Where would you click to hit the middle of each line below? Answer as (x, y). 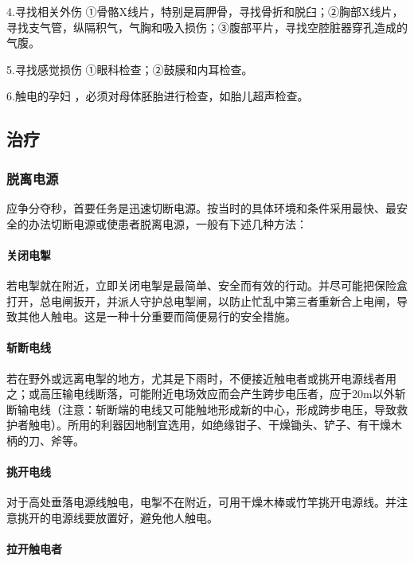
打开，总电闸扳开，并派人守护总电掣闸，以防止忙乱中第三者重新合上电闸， (201, 301)
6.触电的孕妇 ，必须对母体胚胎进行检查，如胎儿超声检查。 (158, 96)
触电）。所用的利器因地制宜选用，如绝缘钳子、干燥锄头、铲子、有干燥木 (215, 425)
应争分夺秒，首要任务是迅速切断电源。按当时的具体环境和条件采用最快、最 (201, 207)
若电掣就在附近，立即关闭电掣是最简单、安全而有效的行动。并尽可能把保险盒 (207, 285)
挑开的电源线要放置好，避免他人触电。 (117, 517)
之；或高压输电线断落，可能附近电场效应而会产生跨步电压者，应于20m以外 (201, 394)
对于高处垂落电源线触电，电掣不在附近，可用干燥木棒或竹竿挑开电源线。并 (201, 502)
